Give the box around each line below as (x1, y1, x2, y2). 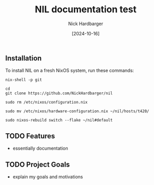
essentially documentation (12, 145, 68, 152)
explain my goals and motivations (12, 173, 83, 180)
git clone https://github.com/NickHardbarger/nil (5, 91, 113, 96)
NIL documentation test (35, 4, 137, 15)
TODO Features (5, 132, 55, 140)
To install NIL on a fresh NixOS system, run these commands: (5, 68, 134, 74)
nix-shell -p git (5, 77, 42, 83)
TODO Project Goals (5, 160, 70, 169)
